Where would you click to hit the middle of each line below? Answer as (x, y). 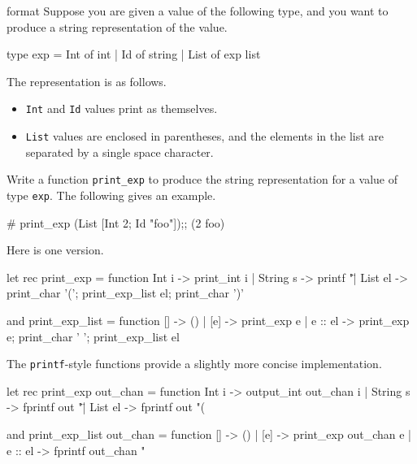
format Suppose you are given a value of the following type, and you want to (198, 11)
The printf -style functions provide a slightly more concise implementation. (194, 364)
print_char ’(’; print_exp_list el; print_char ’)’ (125, 293)
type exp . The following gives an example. (111, 195)
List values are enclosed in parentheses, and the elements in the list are (205, 136)
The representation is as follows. (87, 81)
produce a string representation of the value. (117, 26)
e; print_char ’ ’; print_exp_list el (93, 336)
